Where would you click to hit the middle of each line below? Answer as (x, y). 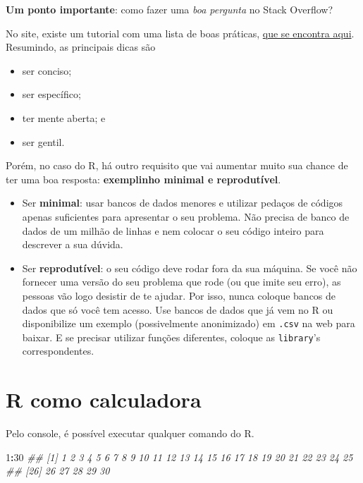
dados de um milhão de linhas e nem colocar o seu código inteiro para (173, 230)
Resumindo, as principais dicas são (81, 47)
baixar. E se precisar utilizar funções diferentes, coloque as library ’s (171, 337)
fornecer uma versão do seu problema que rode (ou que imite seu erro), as (181, 282)
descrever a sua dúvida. (73, 244)
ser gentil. (43, 141)
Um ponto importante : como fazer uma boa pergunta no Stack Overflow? (169, 9)
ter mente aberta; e (64, 117)
